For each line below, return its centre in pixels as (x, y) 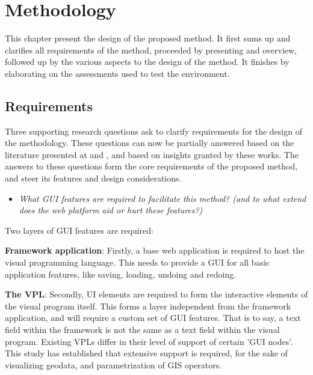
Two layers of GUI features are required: (79, 230)
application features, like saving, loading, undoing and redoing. (121, 274)
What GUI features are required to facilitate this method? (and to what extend (163, 198)
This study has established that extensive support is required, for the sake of (146, 353)
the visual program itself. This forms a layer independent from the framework (148, 306)
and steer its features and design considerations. (93, 178)
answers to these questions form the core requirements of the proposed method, (151, 166)
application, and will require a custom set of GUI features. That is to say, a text (153, 318)
